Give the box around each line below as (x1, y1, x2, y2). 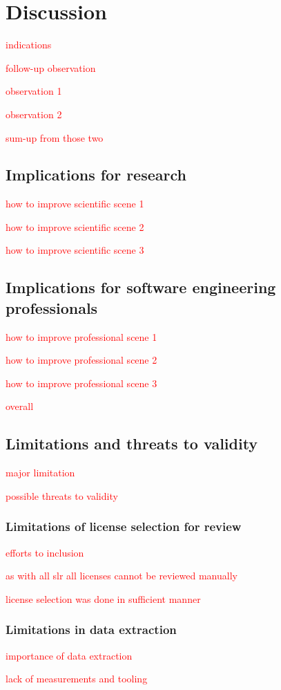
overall (6, 399, 34, 413)
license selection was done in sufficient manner (6, 591, 201, 606)
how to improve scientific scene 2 (6, 219, 144, 234)
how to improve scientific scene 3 (6, 243, 144, 257)
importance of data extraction (6, 648, 133, 662)
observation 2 (6, 106, 62, 121)
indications (6, 37, 52, 52)
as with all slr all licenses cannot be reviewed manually (6, 568, 238, 583)
